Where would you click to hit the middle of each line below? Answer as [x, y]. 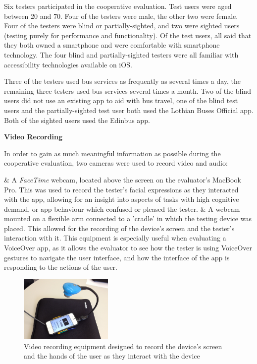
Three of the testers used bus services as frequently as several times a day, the [123, 81]
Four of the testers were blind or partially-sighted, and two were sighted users [122, 26]
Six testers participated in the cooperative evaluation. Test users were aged [118, 6]
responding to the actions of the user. [61, 267]
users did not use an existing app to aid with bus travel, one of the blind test [121, 100]
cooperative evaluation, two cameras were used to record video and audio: [116, 163]
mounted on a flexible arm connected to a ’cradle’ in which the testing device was [128, 218]
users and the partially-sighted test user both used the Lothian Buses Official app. [129, 110]
